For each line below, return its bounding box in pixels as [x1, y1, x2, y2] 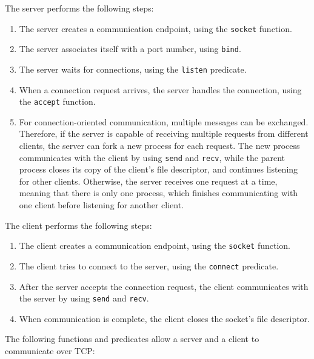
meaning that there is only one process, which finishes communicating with [19, 186, 298, 199]
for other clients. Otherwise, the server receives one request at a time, [19, 174, 278, 187]
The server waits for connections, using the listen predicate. [19, 62, 247, 75]
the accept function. [19, 95, 96, 108]
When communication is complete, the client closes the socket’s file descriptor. [19, 312, 310, 324]
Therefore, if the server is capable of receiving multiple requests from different [19, 127, 309, 140]
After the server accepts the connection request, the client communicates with [19, 280, 309, 292]
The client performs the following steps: [5, 219, 152, 231]
